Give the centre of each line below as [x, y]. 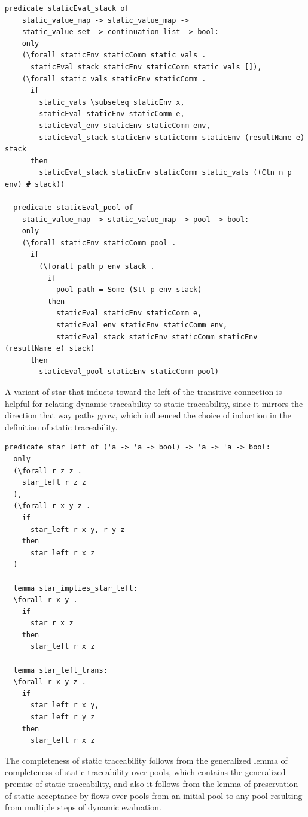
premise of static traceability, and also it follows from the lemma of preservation [152, 783]
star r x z [52, 623]
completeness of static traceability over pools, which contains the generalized [145, 772]
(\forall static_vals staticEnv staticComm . [114, 79]
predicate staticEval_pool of [73, 208]
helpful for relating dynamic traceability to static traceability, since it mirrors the [154, 403]
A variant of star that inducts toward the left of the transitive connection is [144, 391]
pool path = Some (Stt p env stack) [129, 290]
